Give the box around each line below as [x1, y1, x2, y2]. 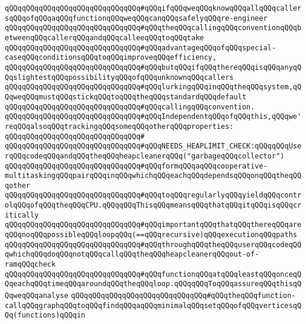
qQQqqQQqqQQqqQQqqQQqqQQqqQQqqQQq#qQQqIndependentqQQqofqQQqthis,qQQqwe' [5, 112, 302, 121]
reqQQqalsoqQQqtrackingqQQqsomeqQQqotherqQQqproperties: [5, 122, 234, 131]
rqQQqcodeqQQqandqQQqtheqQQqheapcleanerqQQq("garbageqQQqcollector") [5, 151, 285, 160]
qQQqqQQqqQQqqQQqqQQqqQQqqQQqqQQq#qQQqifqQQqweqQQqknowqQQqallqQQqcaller [5, 4, 302, 12]
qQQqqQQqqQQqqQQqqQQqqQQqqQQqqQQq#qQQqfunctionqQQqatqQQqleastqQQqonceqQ [5, 270, 302, 278]
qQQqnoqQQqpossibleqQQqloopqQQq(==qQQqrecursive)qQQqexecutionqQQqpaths [5, 231, 297, 239]
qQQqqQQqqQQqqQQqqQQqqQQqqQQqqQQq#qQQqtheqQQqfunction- [71, 291, 296, 300]
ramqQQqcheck [5, 260, 56, 269]
